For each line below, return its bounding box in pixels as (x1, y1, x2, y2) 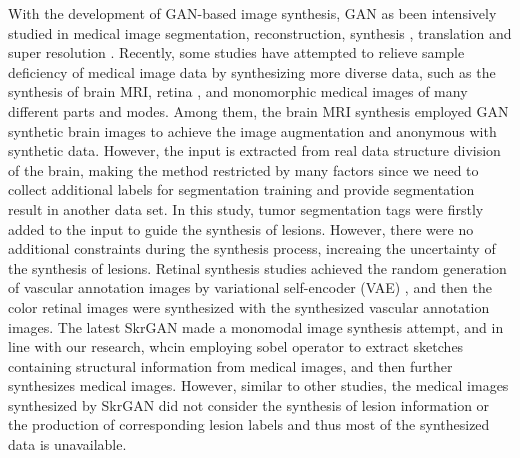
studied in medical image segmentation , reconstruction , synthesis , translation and (8, 22, 512, 43)
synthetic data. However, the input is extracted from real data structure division (8, 140, 501, 161)
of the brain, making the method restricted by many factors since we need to (8, 159, 479, 180)
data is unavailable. (8, 434, 127, 455)
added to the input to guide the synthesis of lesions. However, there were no (8, 218, 474, 239)
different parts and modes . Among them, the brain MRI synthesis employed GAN (8, 100, 509, 121)
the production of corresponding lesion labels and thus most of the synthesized (8, 414, 490, 435)
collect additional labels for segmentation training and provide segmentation (8, 179, 475, 200)
